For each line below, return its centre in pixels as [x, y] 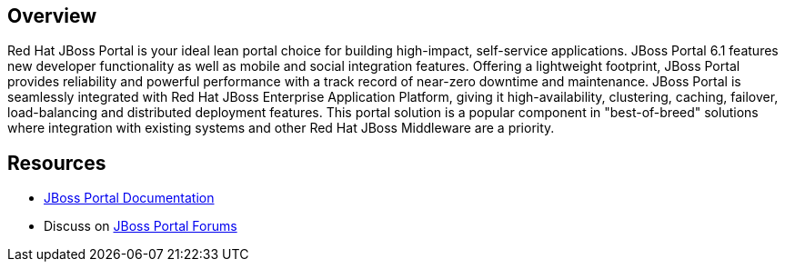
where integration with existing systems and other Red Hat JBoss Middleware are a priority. [281, 128]
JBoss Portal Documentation [129, 198]
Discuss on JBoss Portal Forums [141, 226]
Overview [52, 16]
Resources [57, 163]
